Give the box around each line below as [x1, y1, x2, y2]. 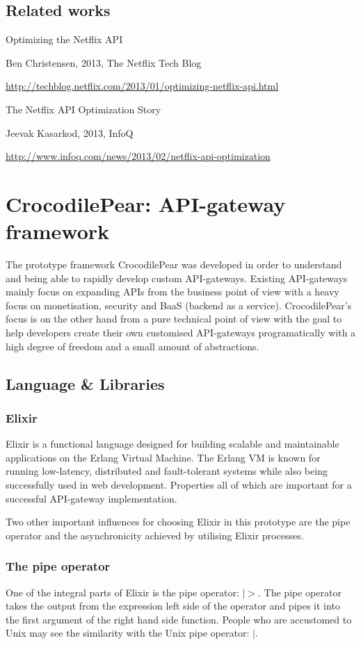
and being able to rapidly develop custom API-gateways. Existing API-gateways [6, 270, 348, 285]
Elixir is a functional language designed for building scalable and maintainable [6, 436, 339, 451]
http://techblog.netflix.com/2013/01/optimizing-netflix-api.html [6, 79, 279, 93]
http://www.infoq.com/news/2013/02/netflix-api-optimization [6, 149, 271, 163]
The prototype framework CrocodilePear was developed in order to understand [6, 257, 342, 272]
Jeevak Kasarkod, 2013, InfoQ [6, 125, 134, 140]
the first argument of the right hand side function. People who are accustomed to [6, 612, 352, 626]
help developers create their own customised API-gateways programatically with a [6, 325, 356, 340]
